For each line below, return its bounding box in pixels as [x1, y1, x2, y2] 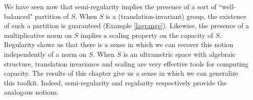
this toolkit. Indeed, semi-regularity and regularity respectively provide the [4, 77, 227, 87]
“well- [218, 1, 236, 11]
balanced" [4, 11, 33, 21]
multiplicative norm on [4, 30, 72, 40]
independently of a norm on [4, 49, 87, 59]
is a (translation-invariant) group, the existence [106, 11, 247, 21]
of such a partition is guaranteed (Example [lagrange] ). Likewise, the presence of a [4, 20, 249, 31]
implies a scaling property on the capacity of [80, 30, 214, 40]
